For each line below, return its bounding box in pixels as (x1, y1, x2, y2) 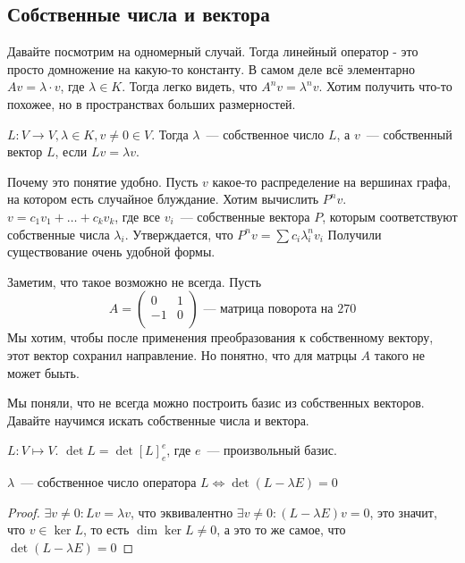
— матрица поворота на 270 (203, 303, 357, 316)
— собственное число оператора (21, 473, 197, 492)
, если (55, 142, 88, 161)
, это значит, (369, 502, 437, 521)
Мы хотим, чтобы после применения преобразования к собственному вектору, (7, 328, 434, 347)
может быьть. (7, 363, 80, 382)
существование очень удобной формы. (7, 242, 216, 261)
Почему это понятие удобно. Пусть (7, 172, 199, 190)
